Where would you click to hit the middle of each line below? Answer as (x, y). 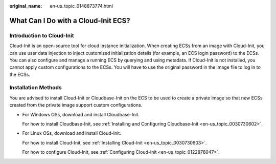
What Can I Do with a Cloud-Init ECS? (70, 20)
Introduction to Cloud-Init (42, 35)
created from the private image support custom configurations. (76, 105)
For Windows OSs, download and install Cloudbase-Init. (81, 114)
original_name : (26, 6)
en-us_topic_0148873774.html (82, 6)
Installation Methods (36, 88)
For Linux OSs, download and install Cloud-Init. (72, 133)
